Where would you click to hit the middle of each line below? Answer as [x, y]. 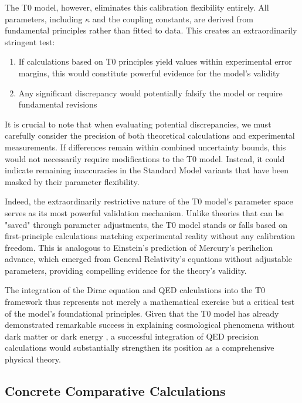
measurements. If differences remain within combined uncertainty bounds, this [145, 147]
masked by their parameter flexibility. [72, 181]
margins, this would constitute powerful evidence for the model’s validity [149, 73]
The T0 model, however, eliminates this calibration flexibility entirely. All [137, 7]
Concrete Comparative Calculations [115, 391]
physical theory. [33, 359]
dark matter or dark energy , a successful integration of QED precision [132, 336]
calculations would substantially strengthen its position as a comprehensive [140, 347]
